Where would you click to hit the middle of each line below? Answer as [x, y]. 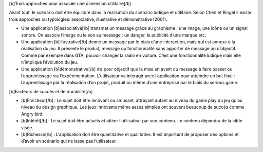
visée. [27, 127]
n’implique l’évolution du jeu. [50, 62]
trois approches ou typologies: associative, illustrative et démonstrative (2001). [88, 19]
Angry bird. [32, 114]
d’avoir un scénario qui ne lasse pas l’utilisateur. [69, 141]
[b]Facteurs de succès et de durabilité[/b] [51, 91]
